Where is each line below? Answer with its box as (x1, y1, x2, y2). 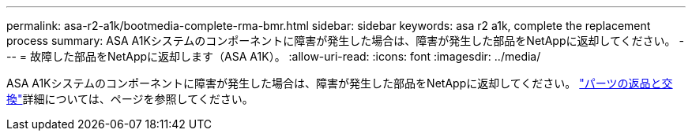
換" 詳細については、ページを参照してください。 (6, 92, 254, 106)
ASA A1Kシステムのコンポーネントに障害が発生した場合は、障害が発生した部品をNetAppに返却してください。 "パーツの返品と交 (6, 76, 673, 90)
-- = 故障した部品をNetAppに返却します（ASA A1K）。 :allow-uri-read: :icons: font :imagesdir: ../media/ (6, 50, 541, 63)
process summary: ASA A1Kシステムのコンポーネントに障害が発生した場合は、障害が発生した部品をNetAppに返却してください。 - (6, 34, 685, 47)
